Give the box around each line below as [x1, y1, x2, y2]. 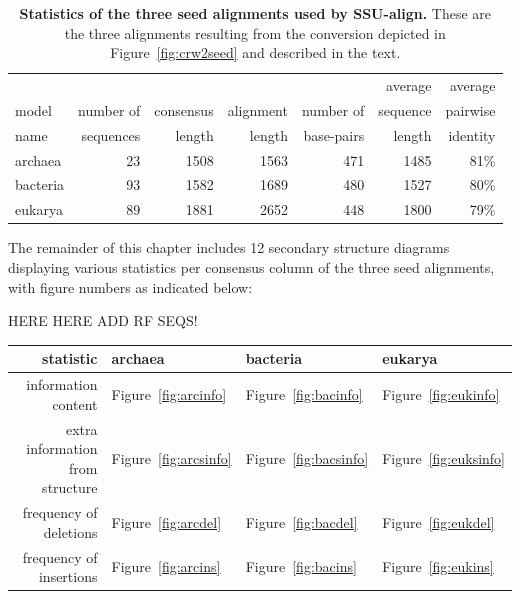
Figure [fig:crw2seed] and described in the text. [110, 42, 401, 63]
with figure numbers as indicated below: [8, 276, 253, 297]
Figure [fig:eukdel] [382, 511, 495, 532]
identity [448, 124, 496, 145]
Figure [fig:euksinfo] [382, 447, 505, 468]
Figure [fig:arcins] [111, 556, 221, 577]
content [52, 393, 98, 414]
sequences [81, 124, 141, 145]
